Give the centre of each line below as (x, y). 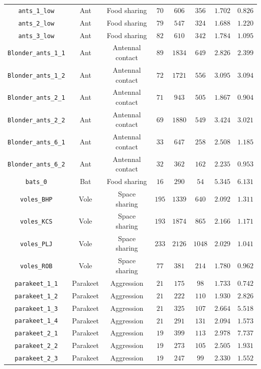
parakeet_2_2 (36, 346)
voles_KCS (36, 222)
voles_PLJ (36, 244)
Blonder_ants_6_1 (36, 142)
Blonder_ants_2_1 (36, 98)
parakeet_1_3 (36, 309)
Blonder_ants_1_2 (36, 75)
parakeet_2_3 (36, 359)
